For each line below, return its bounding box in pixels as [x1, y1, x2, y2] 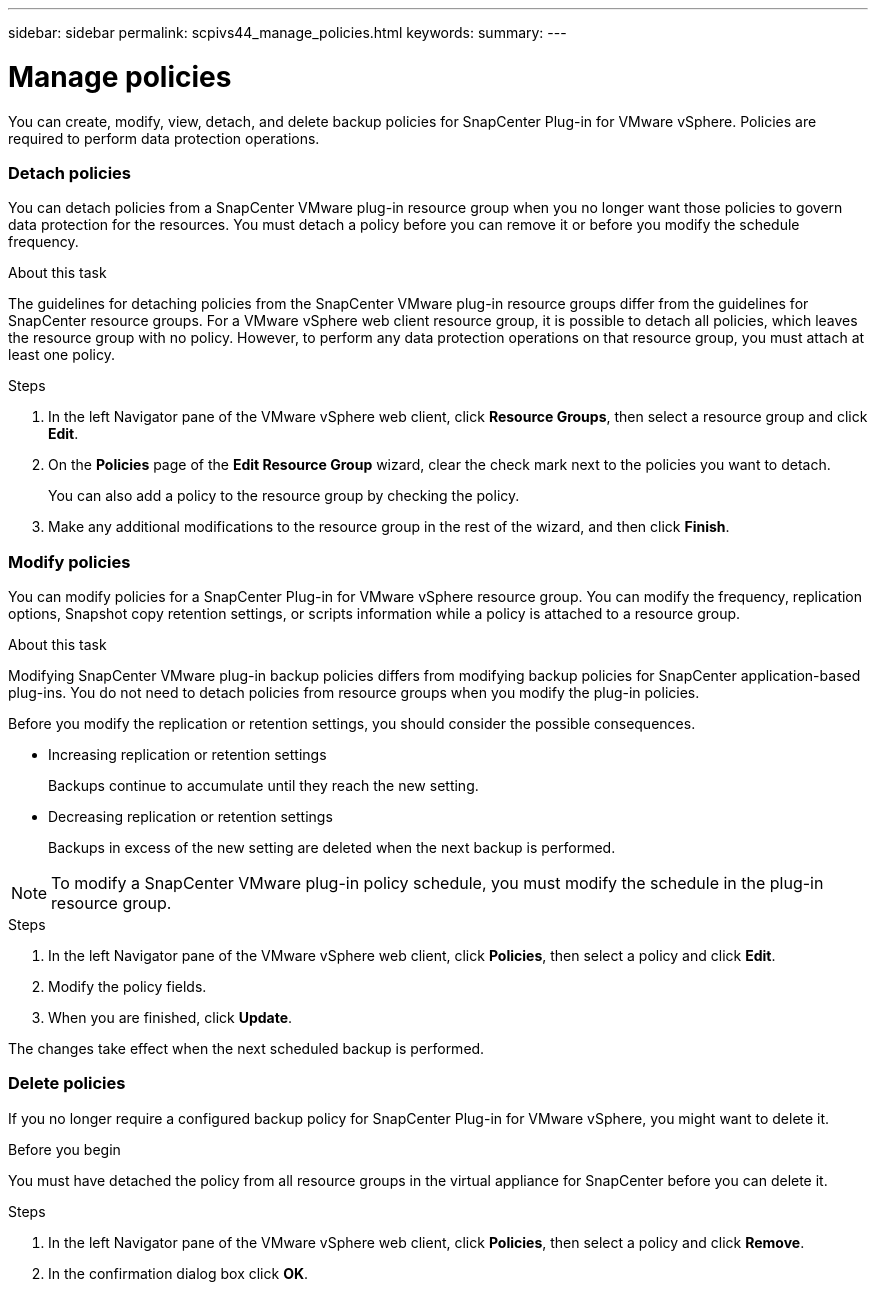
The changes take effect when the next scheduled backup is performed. [8, 1040, 485, 1057]
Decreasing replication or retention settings [48, 808, 333, 825]
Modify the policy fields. [48, 978, 207, 995]
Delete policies [8, 1073, 126, 1094]
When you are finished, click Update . [48, 1009, 293, 1026]
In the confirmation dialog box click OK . [48, 1264, 309, 1282]
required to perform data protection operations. [8, 129, 320, 147]
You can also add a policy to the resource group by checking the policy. [48, 487, 520, 505]
